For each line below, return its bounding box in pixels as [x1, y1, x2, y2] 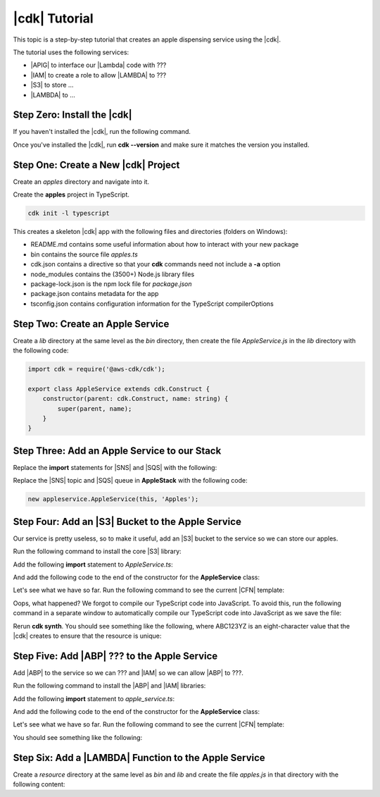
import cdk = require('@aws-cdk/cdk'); [27, 365, 165, 373]
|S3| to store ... [30, 81, 74, 89]
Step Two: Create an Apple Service [13, 318, 170, 330]
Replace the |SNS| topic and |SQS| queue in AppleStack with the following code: [13, 476, 248, 485]
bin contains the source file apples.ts [30, 250, 139, 259]
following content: [13, 780, 65, 789]
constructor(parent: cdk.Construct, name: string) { [42, 395, 229, 403]
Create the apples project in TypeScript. [13, 190, 130, 199]
